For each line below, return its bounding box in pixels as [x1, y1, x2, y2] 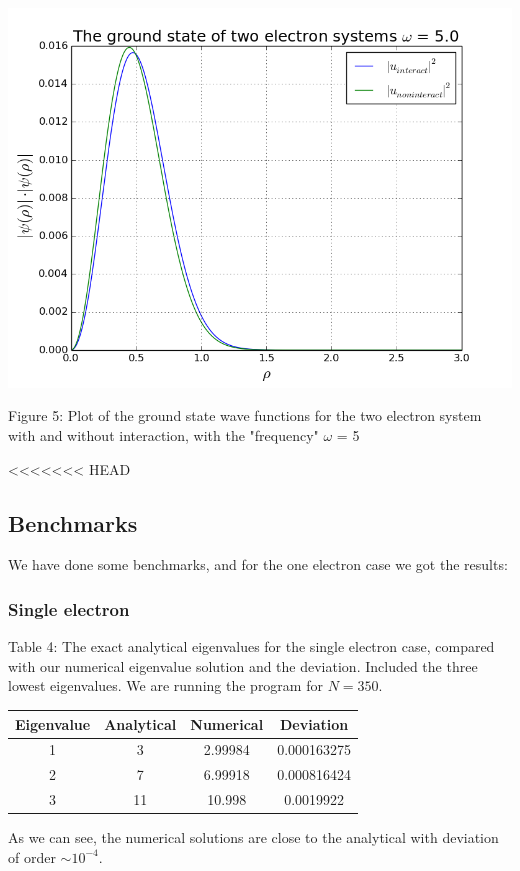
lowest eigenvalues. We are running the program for [8, 675, 323, 696]
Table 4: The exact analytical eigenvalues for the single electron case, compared [8, 636, 495, 657]
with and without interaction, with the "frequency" [8, 425, 319, 446]
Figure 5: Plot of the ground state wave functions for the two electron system [8, 405, 482, 426]
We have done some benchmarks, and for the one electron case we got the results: [8, 554, 508, 575]
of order [8, 846, 56, 867]
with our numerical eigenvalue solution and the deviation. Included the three [8, 655, 478, 676]
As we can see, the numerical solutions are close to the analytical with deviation [8, 827, 499, 848]
